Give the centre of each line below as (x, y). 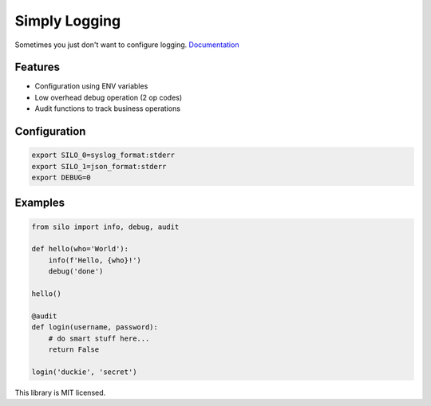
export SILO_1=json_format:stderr (99, 166)
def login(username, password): (95, 327)
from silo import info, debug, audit (105, 227)
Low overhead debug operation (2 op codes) (109, 97)
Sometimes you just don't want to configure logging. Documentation (127, 45)
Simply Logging (68, 21)
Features (37, 67)
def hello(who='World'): (80, 249)
